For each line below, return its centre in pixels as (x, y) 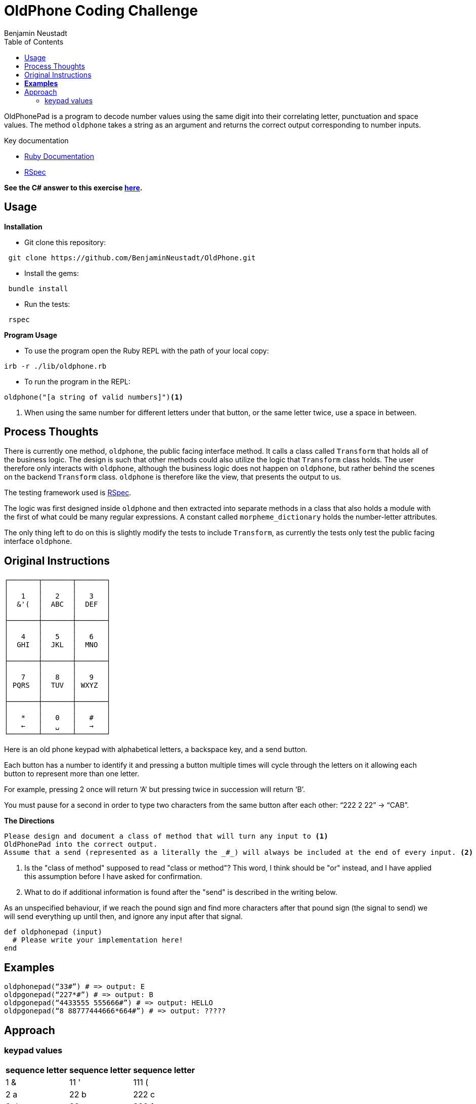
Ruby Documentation (59, 156)
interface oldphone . (38, 541)
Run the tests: (47, 304)
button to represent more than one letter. (72, 774)
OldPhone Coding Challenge (101, 11)
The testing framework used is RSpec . (68, 493)
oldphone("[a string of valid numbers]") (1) (94, 397)
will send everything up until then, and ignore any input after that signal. (123, 917)
